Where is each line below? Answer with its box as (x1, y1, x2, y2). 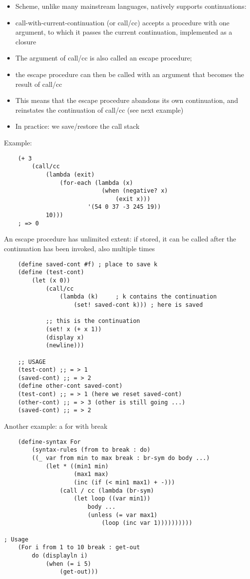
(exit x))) (115, 195, 151, 202)
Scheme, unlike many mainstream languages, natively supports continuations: (15, 1, 247, 11)
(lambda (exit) (45, 171, 95, 178)
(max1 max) (74, 471, 109, 478)
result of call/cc (15, 79, 62, 89)
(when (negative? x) (101, 187, 168, 195)
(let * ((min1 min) (45, 462, 109, 470)
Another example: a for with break (4, 421, 108, 431)
